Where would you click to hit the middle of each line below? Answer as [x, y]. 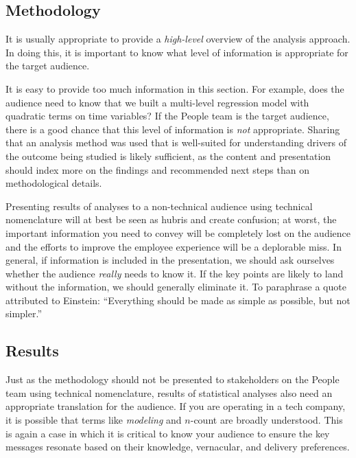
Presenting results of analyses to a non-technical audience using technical [159, 206]
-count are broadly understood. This [266, 420]
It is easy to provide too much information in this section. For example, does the [175, 88]
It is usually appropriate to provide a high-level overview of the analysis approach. [178, 39]
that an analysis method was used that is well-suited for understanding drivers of [176, 142]
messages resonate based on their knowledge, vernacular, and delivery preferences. [178, 447]
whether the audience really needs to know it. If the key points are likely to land [175, 273]
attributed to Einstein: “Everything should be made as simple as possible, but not [178, 300]
